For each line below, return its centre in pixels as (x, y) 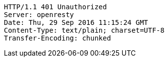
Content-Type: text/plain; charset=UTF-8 (84, 30)
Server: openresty (39, 15)
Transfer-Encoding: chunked (58, 38)
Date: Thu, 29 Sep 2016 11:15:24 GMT (76, 22)
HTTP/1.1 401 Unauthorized (55, 7)
